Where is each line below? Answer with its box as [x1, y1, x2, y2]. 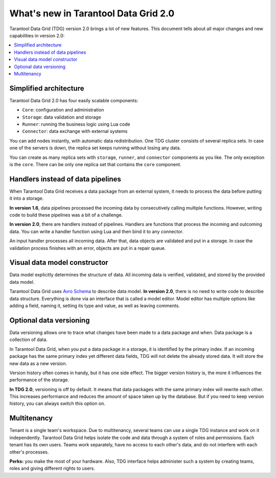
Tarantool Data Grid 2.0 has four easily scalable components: [9, 97, 139, 103]
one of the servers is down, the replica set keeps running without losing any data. [9, 145, 181, 151]
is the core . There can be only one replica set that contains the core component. [9, 161, 181, 167]
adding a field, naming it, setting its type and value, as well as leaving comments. [9, 303, 180, 309]
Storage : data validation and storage [22, 114, 102, 120]
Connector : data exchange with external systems [22, 128, 128, 134]
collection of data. [9, 336, 48, 343]
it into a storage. [9, 195, 44, 201]
